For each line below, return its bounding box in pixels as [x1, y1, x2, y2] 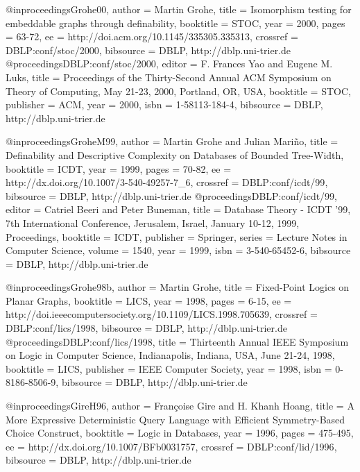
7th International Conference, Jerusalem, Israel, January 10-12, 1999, [6, 215, 300, 230]
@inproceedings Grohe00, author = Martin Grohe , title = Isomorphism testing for [6, 2, 352, 16]
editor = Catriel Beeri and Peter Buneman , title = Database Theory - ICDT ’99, [6, 202, 351, 217]
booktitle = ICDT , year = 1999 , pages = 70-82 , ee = [6, 161, 232, 176]
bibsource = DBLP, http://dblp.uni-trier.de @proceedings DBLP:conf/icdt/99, [6, 188, 338, 203]
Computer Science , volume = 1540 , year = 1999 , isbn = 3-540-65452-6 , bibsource [6, 243, 351, 258]
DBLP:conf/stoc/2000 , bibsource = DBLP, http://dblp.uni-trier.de [6, 42, 291, 57]
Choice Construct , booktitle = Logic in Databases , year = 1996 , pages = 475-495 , [6, 425, 354, 440]
